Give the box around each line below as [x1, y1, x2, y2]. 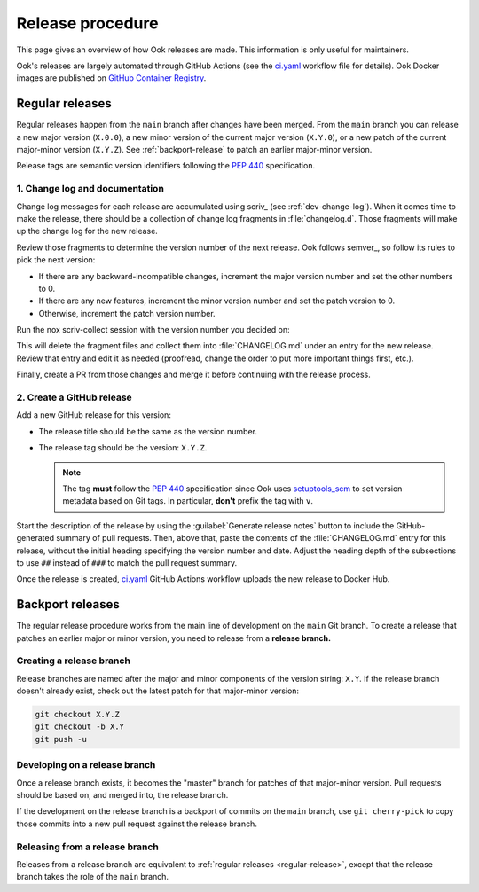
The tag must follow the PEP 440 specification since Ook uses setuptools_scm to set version [62, 483, 403, 494]
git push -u [35, 734, 88, 744]
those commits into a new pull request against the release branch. [16, 818, 257, 829]
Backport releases [16, 597, 120, 612]
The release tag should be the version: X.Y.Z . [38, 442, 208, 453]
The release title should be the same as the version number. [38, 426, 257, 436]
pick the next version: [16, 254, 96, 265]
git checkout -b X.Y [35, 722, 124, 732]
